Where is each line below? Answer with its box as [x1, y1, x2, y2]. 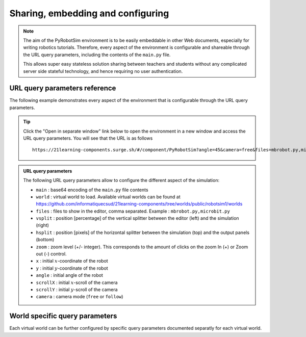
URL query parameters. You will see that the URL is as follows [23, 135, 153, 141]
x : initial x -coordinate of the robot [36, 258, 108, 264]
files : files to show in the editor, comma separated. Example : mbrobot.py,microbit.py [36, 208, 231, 214]
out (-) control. [36, 251, 67, 257]
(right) [36, 222, 49, 228]
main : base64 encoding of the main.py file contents [36, 187, 148, 193]
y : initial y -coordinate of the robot [36, 265, 108, 271]
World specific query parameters [9, 312, 117, 321]
